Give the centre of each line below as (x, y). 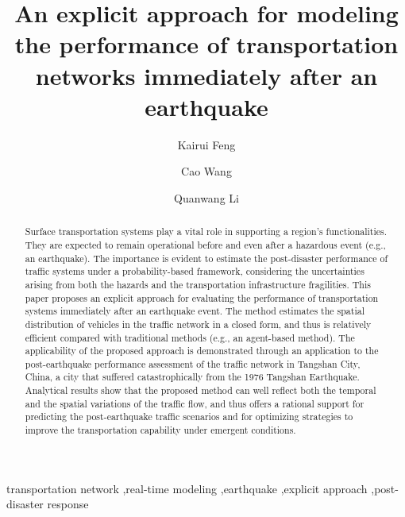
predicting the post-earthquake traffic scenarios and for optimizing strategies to (189, 417)
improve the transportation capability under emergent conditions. (160, 430)
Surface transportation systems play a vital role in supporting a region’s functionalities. (206, 231)
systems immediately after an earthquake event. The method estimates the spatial (195, 311)
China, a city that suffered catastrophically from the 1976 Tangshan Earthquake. (192, 377)
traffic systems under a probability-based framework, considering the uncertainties (195, 271)
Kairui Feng (206, 144)
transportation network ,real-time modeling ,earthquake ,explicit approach (187, 488)
